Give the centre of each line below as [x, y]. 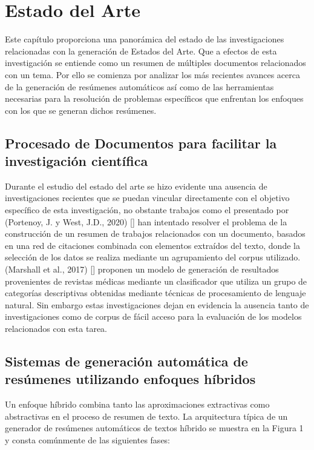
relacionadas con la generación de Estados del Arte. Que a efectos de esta [141, 51]
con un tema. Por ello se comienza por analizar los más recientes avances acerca [152, 74]
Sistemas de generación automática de [126, 361]
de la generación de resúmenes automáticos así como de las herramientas [139, 86]
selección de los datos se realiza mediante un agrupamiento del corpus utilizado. [153, 257]
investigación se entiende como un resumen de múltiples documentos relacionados [155, 63]
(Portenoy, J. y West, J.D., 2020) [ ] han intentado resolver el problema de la [146, 221]
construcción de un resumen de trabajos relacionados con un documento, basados [155, 233]
